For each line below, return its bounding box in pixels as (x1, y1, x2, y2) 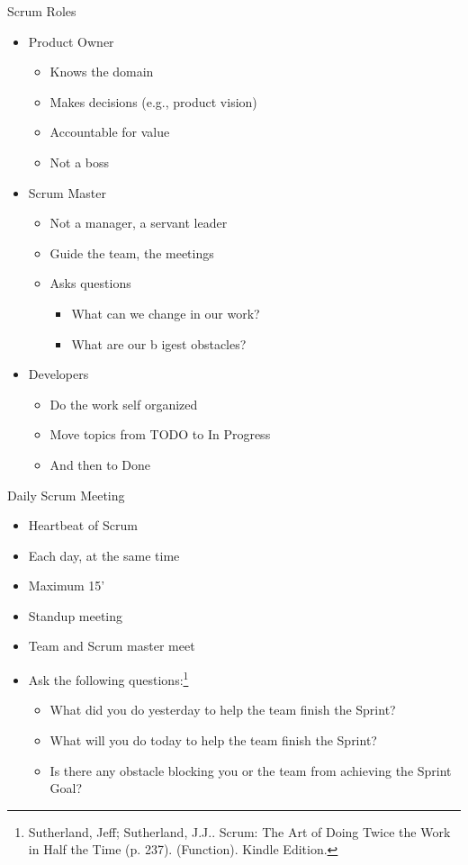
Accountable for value (49, 122, 170, 141)
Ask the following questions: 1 (28, 668, 189, 689)
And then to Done (49, 455, 151, 473)
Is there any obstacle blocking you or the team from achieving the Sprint (49, 761, 452, 779)
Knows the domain (49, 62, 154, 81)
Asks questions (49, 274, 131, 293)
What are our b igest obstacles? (71, 334, 247, 353)
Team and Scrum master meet (28, 636, 195, 655)
